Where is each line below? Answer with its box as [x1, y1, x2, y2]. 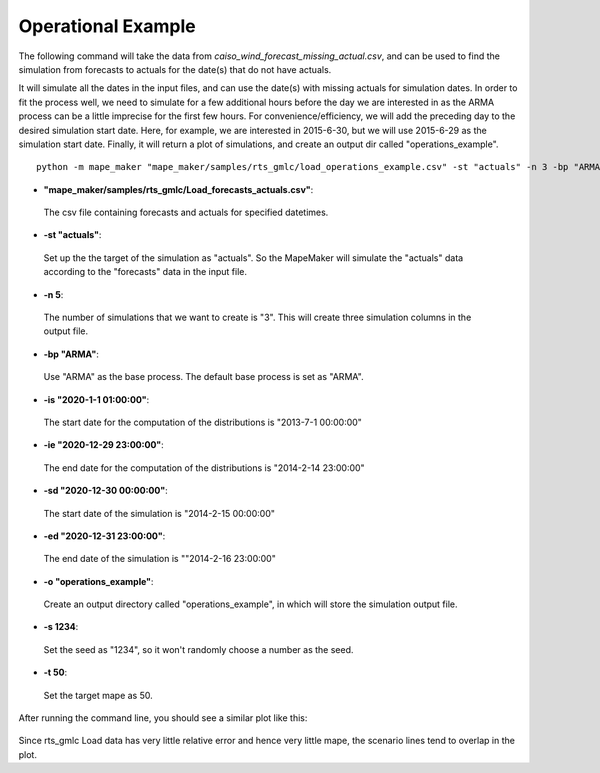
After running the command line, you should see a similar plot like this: [18, 712, 308, 724]
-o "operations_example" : [43, 575, 154, 587]
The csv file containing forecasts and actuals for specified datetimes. [43, 206, 329, 219]
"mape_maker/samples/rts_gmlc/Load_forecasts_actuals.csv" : [43, 183, 314, 195]
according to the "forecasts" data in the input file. [43, 266, 247, 278]
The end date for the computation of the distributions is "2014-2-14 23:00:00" [43, 461, 365, 474]
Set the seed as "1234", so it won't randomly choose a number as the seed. [43, 643, 354, 655]
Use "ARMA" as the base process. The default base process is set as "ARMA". [43, 371, 364, 383]
